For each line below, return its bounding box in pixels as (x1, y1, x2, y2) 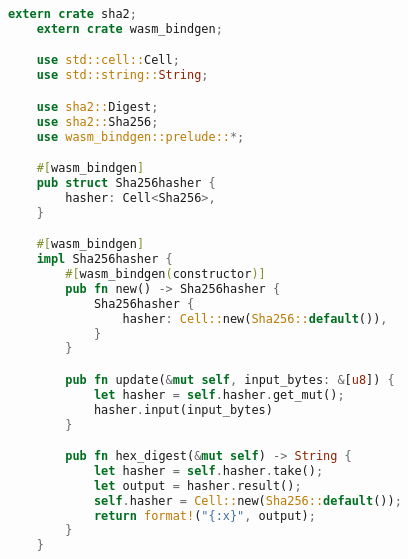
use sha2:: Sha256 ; (36, 114, 159, 129)
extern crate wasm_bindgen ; (36, 21, 223, 36)
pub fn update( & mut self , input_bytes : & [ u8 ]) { (65, 372, 395, 387)
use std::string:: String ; (36, 68, 209, 83)
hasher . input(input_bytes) (93, 402, 273, 417)
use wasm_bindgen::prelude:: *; (36, 129, 245, 144)
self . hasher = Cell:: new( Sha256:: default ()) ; (93, 493, 402, 508)
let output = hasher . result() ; (93, 478, 302, 493)
